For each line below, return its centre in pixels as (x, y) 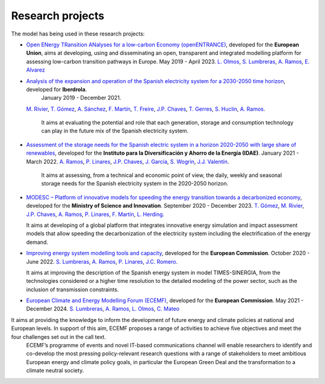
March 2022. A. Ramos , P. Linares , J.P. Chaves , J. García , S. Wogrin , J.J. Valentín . (128, 161)
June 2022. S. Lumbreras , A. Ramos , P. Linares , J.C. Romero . (102, 261)
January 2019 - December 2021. (81, 98)
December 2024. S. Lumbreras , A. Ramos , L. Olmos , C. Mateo (103, 309)
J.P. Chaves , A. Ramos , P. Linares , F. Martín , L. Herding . (95, 214)
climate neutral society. (55, 371)
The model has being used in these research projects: (78, 34)
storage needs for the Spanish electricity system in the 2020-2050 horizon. (135, 184)
